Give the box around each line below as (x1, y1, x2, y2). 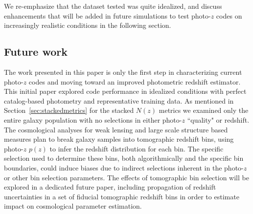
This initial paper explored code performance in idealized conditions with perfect (4, 86, 247, 96)
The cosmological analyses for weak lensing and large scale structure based (4, 124, 228, 134)
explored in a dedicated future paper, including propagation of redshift (4, 182, 216, 192)
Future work (4, 44, 68, 59)
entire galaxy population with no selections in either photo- (4, 114, 182, 125)
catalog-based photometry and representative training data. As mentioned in (4, 95, 234, 106)
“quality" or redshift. (187, 114, 250, 125)
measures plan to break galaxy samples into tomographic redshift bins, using (4, 134, 234, 144)
